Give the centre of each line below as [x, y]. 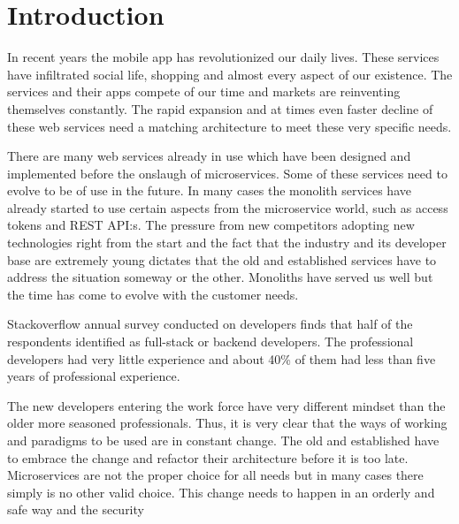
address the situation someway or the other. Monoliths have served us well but [220, 277]
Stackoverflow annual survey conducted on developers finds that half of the [210, 324]
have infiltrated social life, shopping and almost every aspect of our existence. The [230, 74]
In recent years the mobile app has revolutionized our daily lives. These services [223, 57]
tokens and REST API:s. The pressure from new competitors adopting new [211, 225]
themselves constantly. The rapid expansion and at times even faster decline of [220, 108]
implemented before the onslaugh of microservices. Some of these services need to [227, 173]
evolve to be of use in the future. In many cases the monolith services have [209, 190]
